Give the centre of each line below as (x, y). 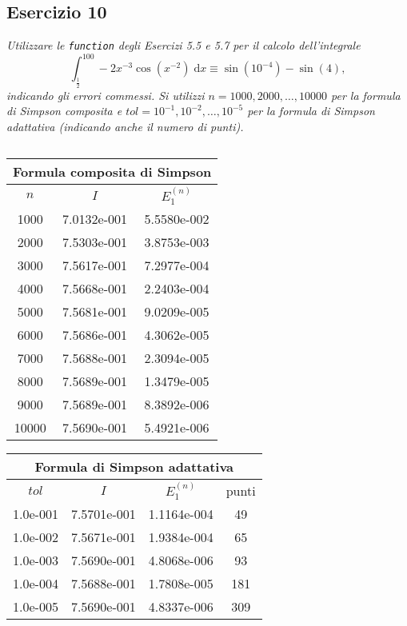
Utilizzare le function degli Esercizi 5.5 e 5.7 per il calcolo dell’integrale (184, 45)
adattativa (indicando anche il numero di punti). (125, 126)
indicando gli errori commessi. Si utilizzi (106, 95)
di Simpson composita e (64, 111)
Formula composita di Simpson (112, 172)
